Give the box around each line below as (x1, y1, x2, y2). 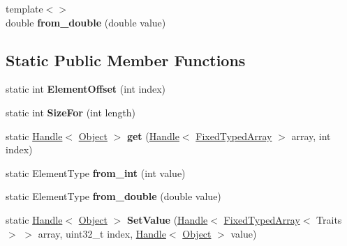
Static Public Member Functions (6, 49, 246, 70)
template (6, 1, 43, 15)
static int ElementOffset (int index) (6, 82, 166, 96)
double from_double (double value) (6, 15, 166, 29)
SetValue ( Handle (126, 212, 208, 226)
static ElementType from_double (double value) (6, 189, 221, 203)
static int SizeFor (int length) (6, 105, 136, 119)
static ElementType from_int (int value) (6, 165, 186, 180)
